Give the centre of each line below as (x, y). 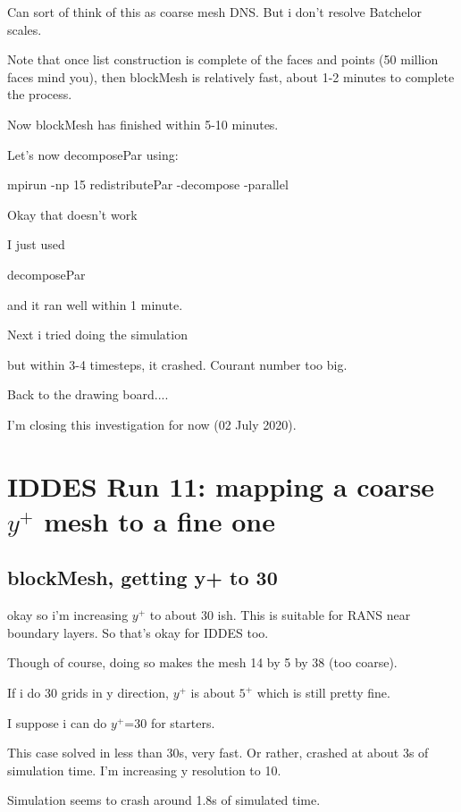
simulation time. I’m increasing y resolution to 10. (144, 770)
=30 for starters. (170, 722)
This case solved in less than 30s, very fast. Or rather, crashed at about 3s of (218, 753)
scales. (25, 29)
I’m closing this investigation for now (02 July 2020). (152, 424)
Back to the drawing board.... (88, 394)
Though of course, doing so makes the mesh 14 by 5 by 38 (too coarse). (202, 662)
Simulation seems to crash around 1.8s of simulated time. (164, 800)
